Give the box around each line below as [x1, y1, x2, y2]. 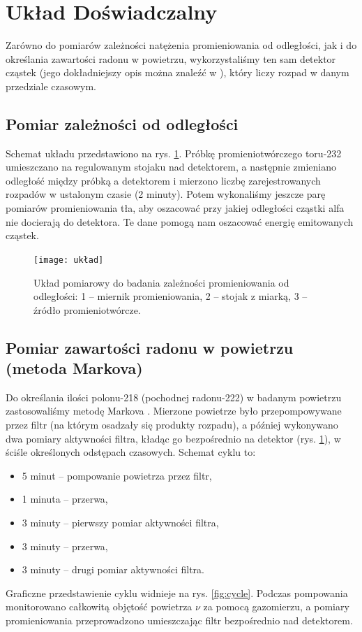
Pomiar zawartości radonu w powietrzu [6, 336, 294, 358]
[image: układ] [33, 254, 104, 265]
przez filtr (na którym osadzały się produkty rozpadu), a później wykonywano [6, 417, 338, 432]
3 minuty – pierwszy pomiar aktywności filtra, [22, 515, 219, 530]
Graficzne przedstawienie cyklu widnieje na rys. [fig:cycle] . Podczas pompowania [6, 585, 348, 600]
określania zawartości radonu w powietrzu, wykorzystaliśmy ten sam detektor [6, 51, 336, 66]
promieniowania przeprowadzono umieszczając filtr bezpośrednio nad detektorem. [6, 613, 353, 628]
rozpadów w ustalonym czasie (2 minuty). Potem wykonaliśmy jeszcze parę [6, 187, 326, 201]
